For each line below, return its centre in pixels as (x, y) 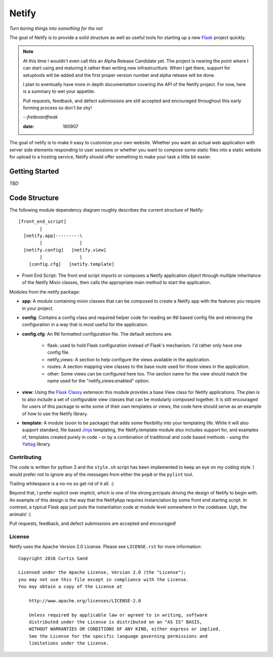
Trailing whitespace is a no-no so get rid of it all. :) (61, 484)
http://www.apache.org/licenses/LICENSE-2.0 (85, 601)
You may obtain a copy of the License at (70, 587)
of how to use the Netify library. (55, 414)
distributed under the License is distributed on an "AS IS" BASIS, (115, 622)
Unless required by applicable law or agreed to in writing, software (118, 615)
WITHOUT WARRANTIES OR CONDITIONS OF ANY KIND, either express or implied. (125, 629)
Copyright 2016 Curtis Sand (53, 558)
